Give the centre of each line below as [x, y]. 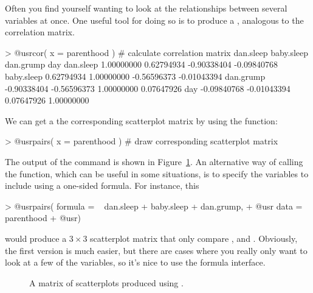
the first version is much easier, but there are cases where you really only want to [156, 250]
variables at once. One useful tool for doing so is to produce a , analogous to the [154, 20]
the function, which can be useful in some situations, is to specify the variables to [157, 173]
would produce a [36, 238]
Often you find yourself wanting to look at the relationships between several [146, 8]
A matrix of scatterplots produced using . [106, 282]
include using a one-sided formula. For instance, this [102, 185]
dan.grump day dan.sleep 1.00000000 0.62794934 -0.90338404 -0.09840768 [141, 64]
